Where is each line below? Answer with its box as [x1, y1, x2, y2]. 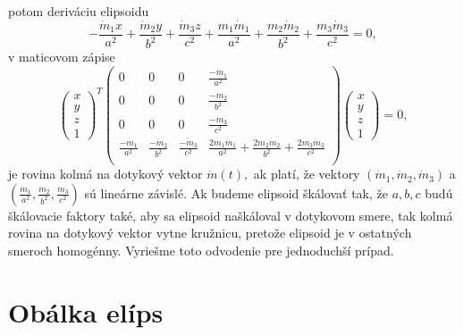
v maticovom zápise [8, 47, 115, 66]
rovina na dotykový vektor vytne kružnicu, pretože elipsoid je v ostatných [8, 223, 412, 242]
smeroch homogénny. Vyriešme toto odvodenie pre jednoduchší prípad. [8, 240, 394, 259]
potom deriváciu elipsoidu [8, 2, 149, 20]
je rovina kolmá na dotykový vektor [8, 164, 203, 183]
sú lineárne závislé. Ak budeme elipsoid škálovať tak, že [84, 183, 388, 202]
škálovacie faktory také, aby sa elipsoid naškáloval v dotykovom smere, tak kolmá [8, 205, 453, 224]
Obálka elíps [8, 293, 164, 330]
